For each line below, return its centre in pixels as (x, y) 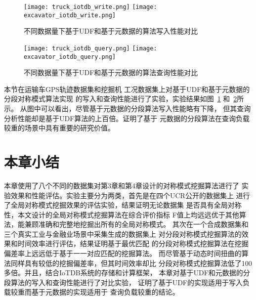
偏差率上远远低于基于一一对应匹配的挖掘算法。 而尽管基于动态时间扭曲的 (123, 253)
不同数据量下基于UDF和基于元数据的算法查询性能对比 (111, 72)
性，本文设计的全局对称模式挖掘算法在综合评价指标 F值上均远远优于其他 (122, 214)
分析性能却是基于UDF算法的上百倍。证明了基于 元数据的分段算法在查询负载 (127, 118)
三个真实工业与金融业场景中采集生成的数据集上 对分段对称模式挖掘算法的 (123, 234)
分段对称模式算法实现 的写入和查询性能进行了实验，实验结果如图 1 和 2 (121, 99)
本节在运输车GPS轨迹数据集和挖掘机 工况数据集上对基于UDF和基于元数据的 (127, 89)
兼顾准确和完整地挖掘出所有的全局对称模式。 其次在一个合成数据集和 (136, 224)
